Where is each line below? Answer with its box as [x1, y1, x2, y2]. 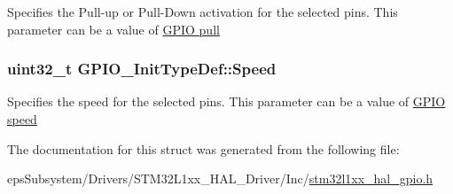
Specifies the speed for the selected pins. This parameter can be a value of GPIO [7, 92, 446, 111]
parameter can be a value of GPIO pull [7, 19, 220, 38]
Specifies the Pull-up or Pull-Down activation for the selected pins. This [7, 3, 398, 20]
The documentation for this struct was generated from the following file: [7, 139, 400, 158]
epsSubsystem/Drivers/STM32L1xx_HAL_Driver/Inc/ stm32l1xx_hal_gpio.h [7, 169, 433, 188]
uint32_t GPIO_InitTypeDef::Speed [7, 58, 277, 80]
